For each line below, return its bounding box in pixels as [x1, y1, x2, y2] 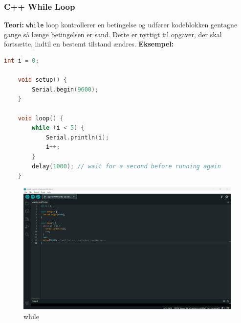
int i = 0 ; [4, 57, 39, 65]
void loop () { [18, 115, 64, 122]
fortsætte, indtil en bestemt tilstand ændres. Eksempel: [4, 39, 174, 49]
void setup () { [18, 76, 67, 84]
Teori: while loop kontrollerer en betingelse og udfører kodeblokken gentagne [4, 20, 238, 30]
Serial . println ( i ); [45, 134, 109, 141]
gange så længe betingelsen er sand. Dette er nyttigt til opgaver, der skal [4, 29, 222, 39]
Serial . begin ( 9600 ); [32, 86, 99, 93]
